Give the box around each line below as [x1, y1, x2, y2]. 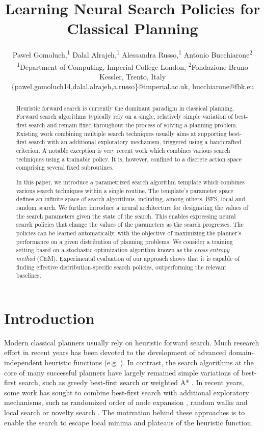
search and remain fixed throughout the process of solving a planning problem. [29, 121, 238, 129]
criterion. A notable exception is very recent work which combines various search [16, 146, 230, 155]
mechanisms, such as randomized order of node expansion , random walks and [4, 397, 248, 408]
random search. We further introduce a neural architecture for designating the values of [16, 203, 248, 211]
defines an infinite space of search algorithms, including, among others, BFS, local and [16, 195, 245, 203]
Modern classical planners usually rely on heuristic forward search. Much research [4, 337, 259, 347]
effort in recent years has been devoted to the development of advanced [4, 347, 226, 358]
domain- [228, 347, 254, 358]
